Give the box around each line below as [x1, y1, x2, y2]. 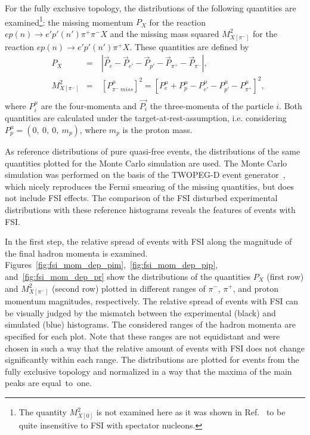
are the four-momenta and [41, 99, 137, 112]
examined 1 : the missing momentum [5, 14, 134, 28]
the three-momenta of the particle [150, 99, 274, 112]
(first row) [266, 270, 304, 282]
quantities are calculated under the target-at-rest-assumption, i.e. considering [5, 112, 287, 124]
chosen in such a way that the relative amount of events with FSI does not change [5, 341, 305, 354]
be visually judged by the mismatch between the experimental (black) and [5, 306, 276, 319]
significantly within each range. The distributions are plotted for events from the [5, 353, 299, 366]
